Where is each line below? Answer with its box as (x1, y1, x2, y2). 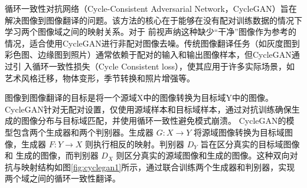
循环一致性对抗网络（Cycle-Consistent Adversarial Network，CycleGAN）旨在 (5, 2, 297, 14)
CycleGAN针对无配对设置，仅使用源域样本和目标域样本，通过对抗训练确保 (5, 103, 292, 115)
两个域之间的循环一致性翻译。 (5, 172, 120, 184)
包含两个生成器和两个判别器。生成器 (12, 126, 153, 138)
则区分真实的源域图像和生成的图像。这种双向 (116, 149, 290, 161)
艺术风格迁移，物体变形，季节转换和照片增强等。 (5, 71, 195, 84)
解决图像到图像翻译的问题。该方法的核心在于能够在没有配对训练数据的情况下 (5, 14, 302, 26)
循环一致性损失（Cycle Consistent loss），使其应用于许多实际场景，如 (32, 60, 295, 72)
